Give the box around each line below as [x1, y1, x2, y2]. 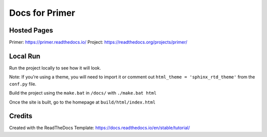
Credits [9, 112, 33, 120]
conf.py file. [9, 81, 37, 87]
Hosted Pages [9, 26, 53, 34]
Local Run [9, 52, 41, 60]
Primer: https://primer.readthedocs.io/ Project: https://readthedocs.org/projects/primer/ [9, 39, 187, 45]
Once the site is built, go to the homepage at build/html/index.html [9, 99, 156, 105]
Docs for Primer [9, 7, 75, 18]
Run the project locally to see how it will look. [9, 65, 101, 71]
